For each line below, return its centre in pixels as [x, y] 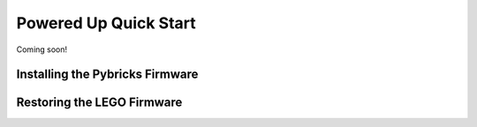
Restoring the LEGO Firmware [99, 103]
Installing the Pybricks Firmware [107, 75]
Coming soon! [42, 49]
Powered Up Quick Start [106, 23]
